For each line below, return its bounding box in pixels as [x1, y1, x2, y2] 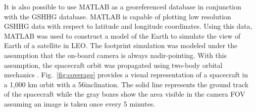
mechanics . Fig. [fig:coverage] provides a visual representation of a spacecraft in [4, 69, 248, 80]
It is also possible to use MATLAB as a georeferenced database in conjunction [4, 1, 241, 11]
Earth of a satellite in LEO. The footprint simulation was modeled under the [4, 40, 238, 51]
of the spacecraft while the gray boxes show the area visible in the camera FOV [4, 89, 246, 99]
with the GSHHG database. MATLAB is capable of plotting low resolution [4, 11, 231, 21]
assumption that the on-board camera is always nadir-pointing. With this [4, 50, 227, 60]
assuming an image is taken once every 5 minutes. [4, 98, 155, 109]
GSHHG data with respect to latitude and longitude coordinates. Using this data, [4, 21, 253, 31]
